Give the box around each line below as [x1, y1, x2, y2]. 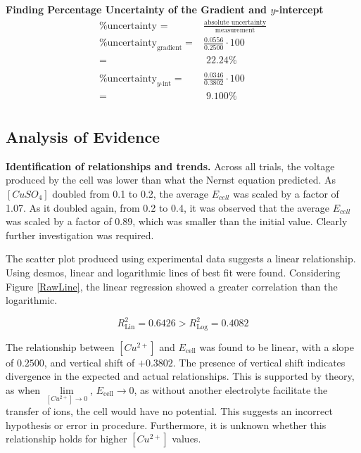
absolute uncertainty [204, 18, 267, 26]
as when [6, 382, 41, 397]
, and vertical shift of [44, 355, 135, 369]
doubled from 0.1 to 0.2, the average [52, 186, 209, 200]
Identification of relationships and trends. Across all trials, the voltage [6, 158, 335, 173]
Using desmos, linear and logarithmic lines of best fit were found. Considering [6, 264, 341, 279]
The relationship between [6, 339, 115, 354]
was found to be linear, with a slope [199, 339, 354, 354]
